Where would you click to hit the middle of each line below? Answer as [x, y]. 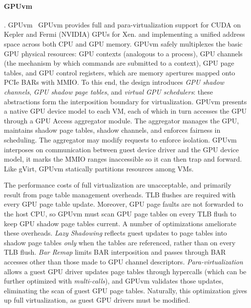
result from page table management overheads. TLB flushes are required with [120, 194]
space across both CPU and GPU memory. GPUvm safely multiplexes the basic [123, 43]
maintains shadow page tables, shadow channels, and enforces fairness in [112, 130]
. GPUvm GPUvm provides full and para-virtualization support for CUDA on [122, 24]
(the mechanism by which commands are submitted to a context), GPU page [119, 63]
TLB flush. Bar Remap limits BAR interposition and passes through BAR [115, 252]
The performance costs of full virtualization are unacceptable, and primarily [118, 185]
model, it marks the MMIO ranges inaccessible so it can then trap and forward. [123, 159]
